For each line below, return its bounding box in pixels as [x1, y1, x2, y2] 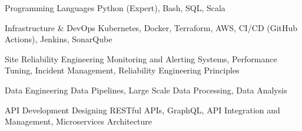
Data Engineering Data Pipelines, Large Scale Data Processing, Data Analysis [5, 83, 287, 96]
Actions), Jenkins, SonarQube [5, 33, 112, 45]
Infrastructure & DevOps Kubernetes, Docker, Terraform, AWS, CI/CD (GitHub [5, 21, 298, 33]
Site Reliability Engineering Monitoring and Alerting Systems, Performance [5, 52, 277, 65]
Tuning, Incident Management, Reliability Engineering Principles [5, 64, 240, 76]
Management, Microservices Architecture [5, 115, 152, 127]
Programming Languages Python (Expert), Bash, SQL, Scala [5, 2, 225, 14]
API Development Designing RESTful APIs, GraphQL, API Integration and [5, 103, 280, 116]
